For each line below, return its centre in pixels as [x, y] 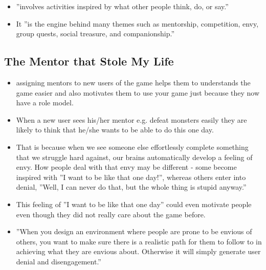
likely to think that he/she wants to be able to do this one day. [115, 130]
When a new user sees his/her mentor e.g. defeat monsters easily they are [131, 119]
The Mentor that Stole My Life [89, 61]
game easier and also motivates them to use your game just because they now [138, 92]
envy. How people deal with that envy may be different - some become [126, 167]
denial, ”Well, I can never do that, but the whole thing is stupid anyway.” [131, 187]
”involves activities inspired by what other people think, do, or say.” [122, 6]
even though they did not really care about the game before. [111, 214]
